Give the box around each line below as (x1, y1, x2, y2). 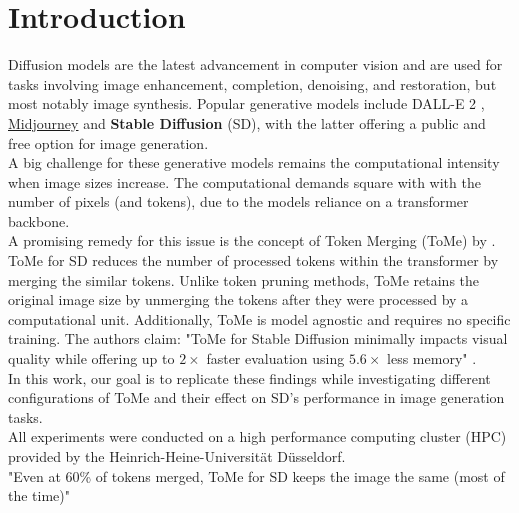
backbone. (8, 210, 70, 231)
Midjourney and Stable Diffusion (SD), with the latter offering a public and (8, 112, 486, 133)
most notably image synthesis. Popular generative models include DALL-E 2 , (8, 93, 485, 114)
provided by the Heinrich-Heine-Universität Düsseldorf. (8, 446, 346, 466)
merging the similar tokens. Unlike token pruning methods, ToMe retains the (8, 269, 480, 290)
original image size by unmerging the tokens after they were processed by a (8, 289, 469, 310)
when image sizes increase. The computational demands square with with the (8, 171, 481, 192)
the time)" (8, 485, 71, 506)
